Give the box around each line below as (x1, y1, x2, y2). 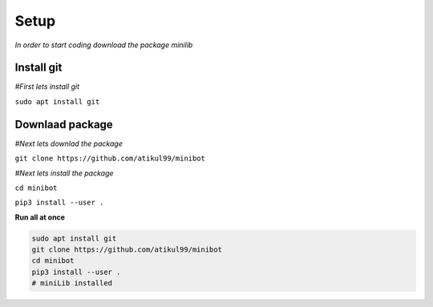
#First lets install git (14, 82, 80, 91)
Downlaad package (14, 117, 114, 131)
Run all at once (14, 212, 66, 222)
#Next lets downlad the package (14, 139, 123, 148)
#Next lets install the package (14, 168, 114, 178)
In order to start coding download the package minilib (14, 40, 193, 50)
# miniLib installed (31, 279, 112, 288)
